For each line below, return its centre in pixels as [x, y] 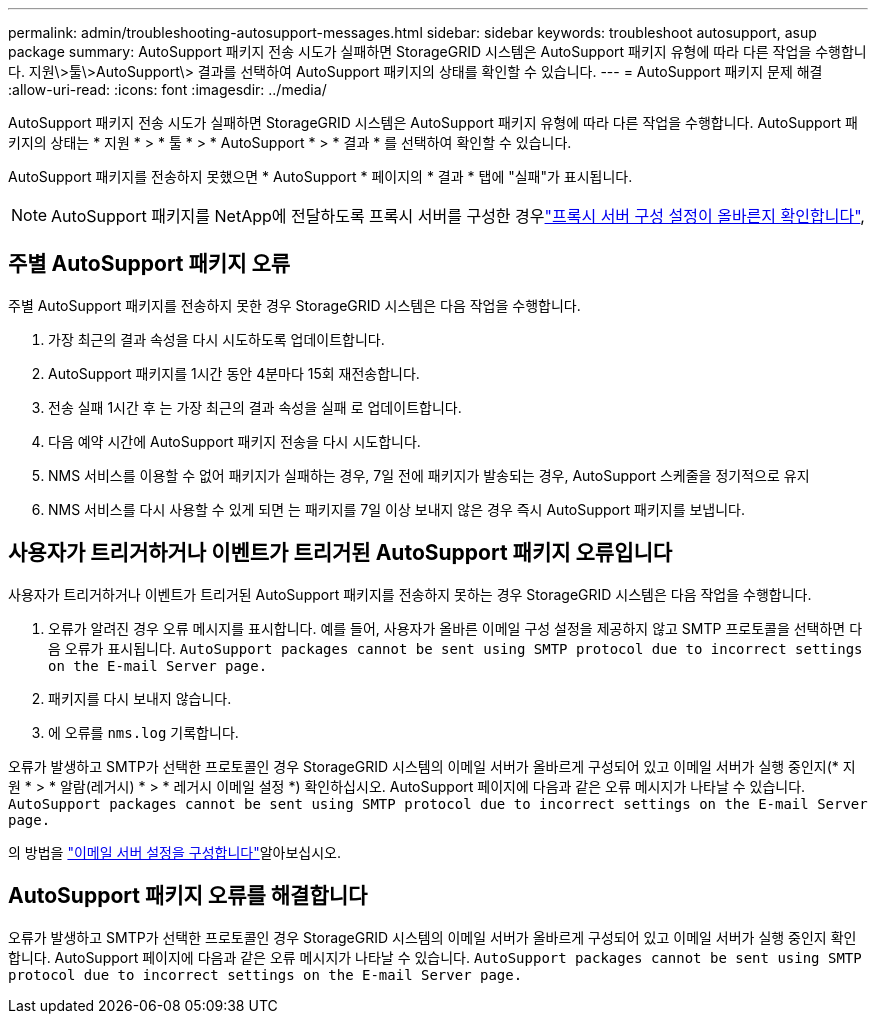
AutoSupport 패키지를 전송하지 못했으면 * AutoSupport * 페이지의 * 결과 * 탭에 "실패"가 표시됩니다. [320, 176]
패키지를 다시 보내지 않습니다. [140, 698]
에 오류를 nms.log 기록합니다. [143, 732]
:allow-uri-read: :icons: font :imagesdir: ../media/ [167, 89]
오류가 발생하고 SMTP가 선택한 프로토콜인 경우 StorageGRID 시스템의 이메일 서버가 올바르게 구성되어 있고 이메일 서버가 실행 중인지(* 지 [432, 766]
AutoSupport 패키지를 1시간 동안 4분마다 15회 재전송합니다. [234, 373]
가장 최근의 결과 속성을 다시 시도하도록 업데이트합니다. [216, 339]
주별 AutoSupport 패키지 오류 [149, 264]
